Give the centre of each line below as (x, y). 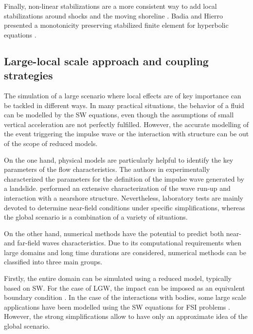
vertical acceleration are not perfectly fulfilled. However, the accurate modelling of (126, 124)
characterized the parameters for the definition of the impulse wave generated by (124, 178)
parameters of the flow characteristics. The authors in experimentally (107, 169)
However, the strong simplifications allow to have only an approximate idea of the (126, 316)
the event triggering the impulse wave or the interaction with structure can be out (126, 134)
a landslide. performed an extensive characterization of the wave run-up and (117, 188)
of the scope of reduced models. (51, 143)
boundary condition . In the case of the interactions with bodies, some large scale (125, 297)
